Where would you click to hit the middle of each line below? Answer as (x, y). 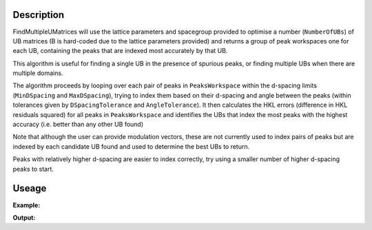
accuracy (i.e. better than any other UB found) (78, 125)
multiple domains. (38, 73)
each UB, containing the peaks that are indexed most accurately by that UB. (120, 51)
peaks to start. (33, 169)
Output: (24, 218)
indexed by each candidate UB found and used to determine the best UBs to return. (131, 146)
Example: (27, 205)
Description (39, 15)
